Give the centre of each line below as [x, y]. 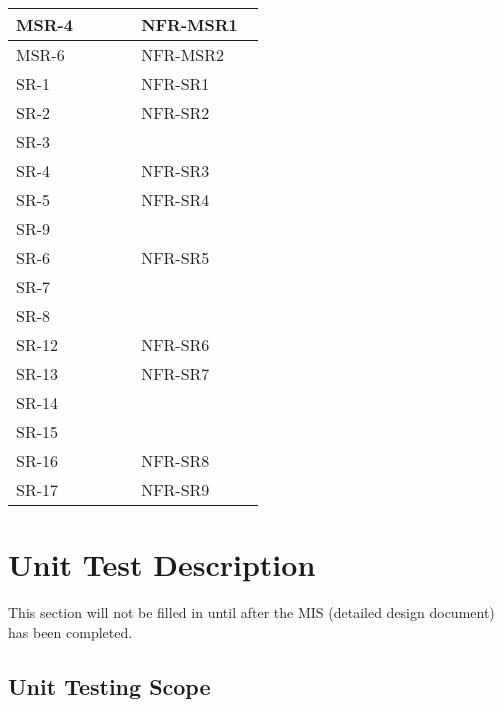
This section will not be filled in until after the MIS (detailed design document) [251, 612]
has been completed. [70, 631]
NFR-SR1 [175, 83]
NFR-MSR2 [183, 54]
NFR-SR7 [175, 373]
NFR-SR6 [175, 344]
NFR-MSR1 [189, 24]
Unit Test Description [162, 564]
